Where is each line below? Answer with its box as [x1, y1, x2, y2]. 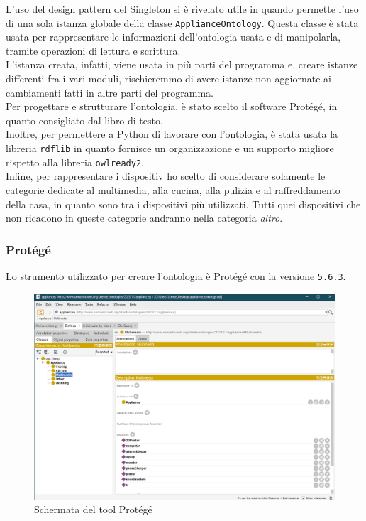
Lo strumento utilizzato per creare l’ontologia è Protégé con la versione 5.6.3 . [6, 268, 346, 283]
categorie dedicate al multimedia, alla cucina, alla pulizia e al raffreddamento [6, 182, 340, 197]
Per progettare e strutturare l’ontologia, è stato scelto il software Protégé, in [6, 99, 338, 114]
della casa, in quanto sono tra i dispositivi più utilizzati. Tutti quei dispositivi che [6, 196, 361, 211]
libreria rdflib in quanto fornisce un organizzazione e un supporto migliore [6, 141, 334, 155]
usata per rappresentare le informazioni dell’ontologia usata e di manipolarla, [6, 29, 341, 44]
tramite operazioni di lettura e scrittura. [6, 43, 181, 58]
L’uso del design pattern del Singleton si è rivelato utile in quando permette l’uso [6, 1, 359, 16]
